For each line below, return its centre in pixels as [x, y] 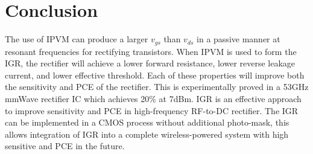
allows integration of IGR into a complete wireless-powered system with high [147, 134]
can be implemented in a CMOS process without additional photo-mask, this [147, 122]
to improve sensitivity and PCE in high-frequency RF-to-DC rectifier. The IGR [152, 110]
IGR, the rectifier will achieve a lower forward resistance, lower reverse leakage [150, 63]
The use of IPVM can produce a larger [77, 39]
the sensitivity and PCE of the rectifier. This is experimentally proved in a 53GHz [157, 87]
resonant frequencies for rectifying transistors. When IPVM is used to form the [151, 51]
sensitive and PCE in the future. [65, 146]
